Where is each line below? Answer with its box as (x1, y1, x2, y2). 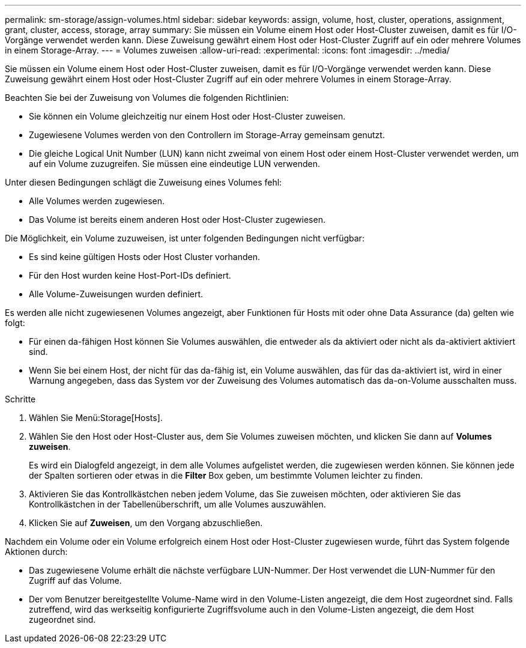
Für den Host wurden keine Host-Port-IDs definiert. (29, 270, 231, 280)
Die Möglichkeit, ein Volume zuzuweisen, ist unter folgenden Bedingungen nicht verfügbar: (5, 233, 364, 243)
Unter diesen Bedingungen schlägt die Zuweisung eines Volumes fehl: (5, 177, 282, 187)
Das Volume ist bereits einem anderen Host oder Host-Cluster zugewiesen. (29, 214, 325, 225)
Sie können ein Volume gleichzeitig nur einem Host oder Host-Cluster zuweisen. (29, 111, 346, 121)
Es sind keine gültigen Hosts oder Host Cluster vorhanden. (29, 252, 261, 262)
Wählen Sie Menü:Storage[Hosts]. (29, 413, 163, 423)
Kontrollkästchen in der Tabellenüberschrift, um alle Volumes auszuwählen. (29, 499, 326, 509)
